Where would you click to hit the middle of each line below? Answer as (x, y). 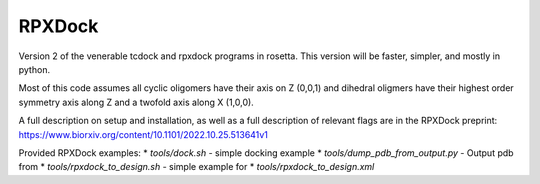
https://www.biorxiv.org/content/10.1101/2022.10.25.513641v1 (143, 134)
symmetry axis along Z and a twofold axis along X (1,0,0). (136, 102)
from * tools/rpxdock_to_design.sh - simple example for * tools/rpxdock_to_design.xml (196, 167)
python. (34, 69)
